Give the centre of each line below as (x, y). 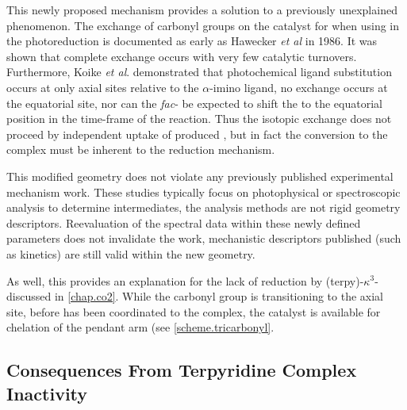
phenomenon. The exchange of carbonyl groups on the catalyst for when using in (203, 25)
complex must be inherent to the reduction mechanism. (141, 149)
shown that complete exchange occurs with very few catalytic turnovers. (182, 56)
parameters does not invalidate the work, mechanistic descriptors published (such (204, 238)
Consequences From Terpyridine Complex (182, 370)
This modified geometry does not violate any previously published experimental (200, 176)
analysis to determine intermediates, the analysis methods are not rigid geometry (203, 207)
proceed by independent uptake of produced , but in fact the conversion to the (197, 134)
